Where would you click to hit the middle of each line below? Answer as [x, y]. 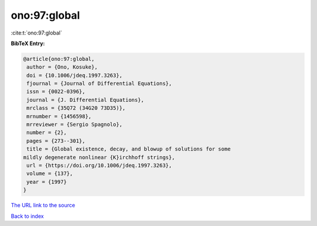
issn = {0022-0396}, [56, 92]
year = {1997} [47, 182]
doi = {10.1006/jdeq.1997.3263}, [75, 75]
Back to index [27, 216]
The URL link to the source [43, 206]
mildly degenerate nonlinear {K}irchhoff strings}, [99, 157]
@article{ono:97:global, [59, 59]
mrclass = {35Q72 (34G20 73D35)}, [76, 108]
